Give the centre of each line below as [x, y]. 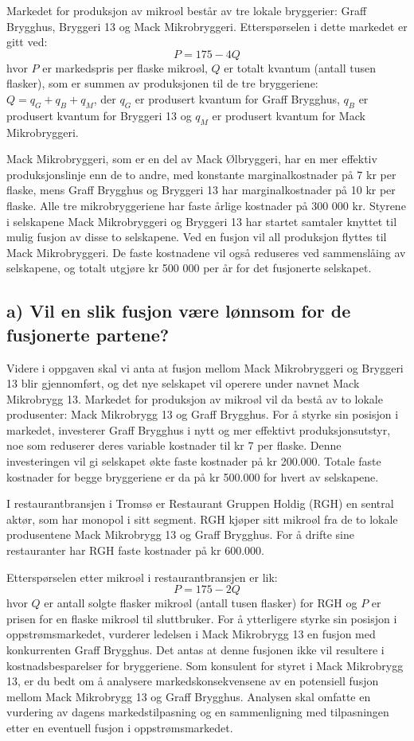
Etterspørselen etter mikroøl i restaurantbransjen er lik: [142, 577]
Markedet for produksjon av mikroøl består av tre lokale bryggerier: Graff [187, 10]
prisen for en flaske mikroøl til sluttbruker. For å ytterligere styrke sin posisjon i [202, 618]
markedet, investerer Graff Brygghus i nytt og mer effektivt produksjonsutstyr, [199, 429]
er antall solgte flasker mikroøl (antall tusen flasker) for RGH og [201, 603]
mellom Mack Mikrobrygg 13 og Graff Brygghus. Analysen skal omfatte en [189, 696]
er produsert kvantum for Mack [289, 115]
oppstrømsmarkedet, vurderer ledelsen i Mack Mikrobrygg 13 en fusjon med [191, 634]
